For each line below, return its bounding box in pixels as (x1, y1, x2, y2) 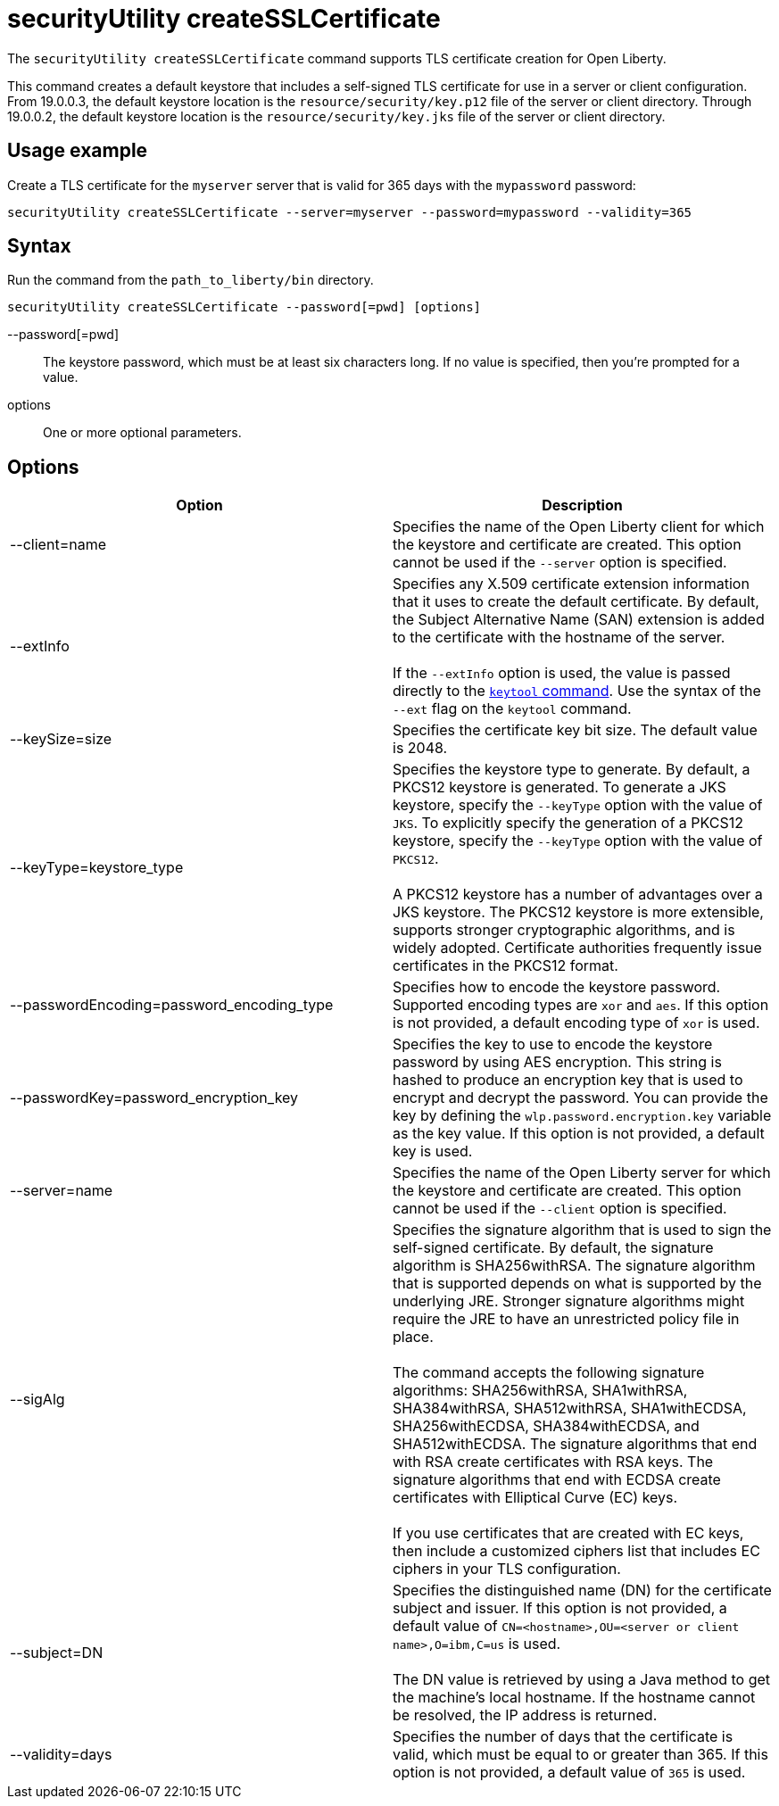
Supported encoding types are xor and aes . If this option (393, 996, 769, 1015)
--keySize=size (10, 730, 112, 749)
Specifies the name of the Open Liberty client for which (393, 518, 765, 536)
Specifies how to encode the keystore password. (393, 978, 721, 997)
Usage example (7, 139, 148, 162)
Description (542, 496, 623, 515)
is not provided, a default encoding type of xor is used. (393, 1014, 760, 1032)
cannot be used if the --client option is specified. (393, 1199, 727, 1218)
